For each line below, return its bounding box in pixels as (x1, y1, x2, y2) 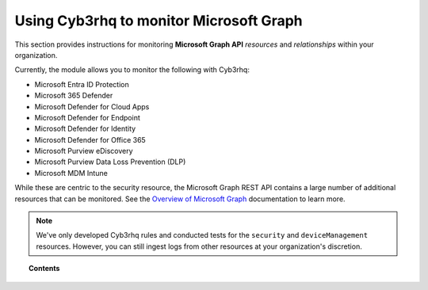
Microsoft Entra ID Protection (34, 79, 130, 89)
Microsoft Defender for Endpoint (34, 113, 140, 122)
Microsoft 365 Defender (34, 91, 113, 101)
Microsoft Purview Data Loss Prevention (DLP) (34, 157, 186, 166)
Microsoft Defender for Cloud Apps (34, 101, 150, 111)
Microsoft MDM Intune (34, 168, 109, 177)
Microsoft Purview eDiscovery (34, 147, 134, 156)
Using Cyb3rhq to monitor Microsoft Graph (14, 12, 303, 29)
